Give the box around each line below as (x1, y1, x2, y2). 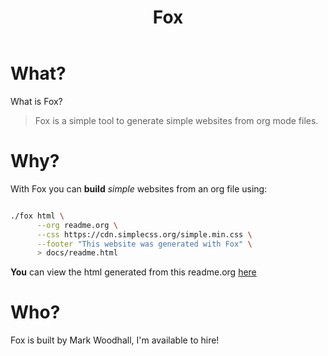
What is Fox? (10, 95, 63, 107)
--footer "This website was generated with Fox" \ (36, 239, 253, 249)
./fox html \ (10, 211, 65, 221)
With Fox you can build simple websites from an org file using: (10, 182, 268, 195)
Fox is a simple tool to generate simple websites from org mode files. (34, 114, 319, 126)
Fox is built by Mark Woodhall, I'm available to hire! (10, 334, 220, 346)
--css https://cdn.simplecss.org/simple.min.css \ (36, 229, 253, 240)
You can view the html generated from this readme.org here (10, 266, 257, 278)
